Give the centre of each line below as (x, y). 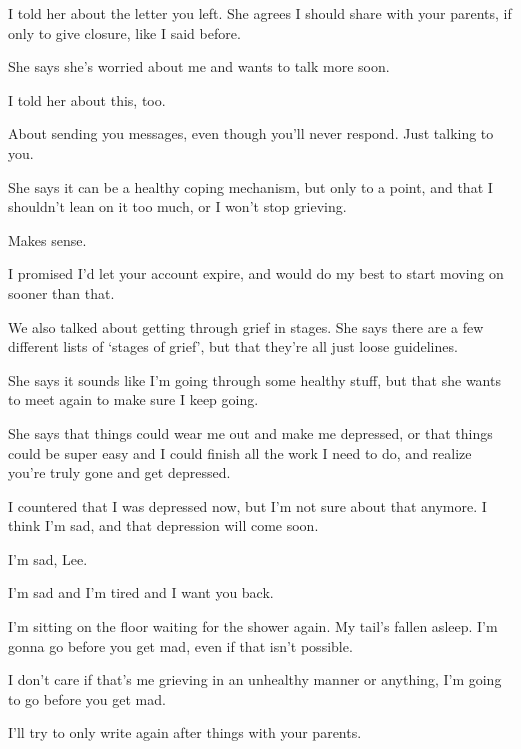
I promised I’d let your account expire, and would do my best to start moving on (256, 273)
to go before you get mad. (87, 698)
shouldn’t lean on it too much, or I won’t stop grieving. (177, 206)
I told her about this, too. (87, 99)
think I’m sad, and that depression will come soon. (163, 525)
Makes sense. (47, 239)
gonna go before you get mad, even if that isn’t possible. (180, 645)
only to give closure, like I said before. (124, 32)
